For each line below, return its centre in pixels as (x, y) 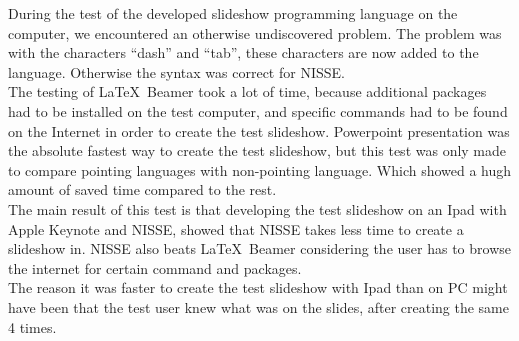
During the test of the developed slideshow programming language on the (233, 13)
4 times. (32, 326)
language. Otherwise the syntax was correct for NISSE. (176, 71)
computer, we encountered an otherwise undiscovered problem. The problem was (255, 32)
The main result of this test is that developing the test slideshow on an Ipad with (257, 208)
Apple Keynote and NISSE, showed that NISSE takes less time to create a (236, 228)
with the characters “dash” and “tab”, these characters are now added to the (243, 52)
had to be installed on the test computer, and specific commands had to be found (258, 110)
